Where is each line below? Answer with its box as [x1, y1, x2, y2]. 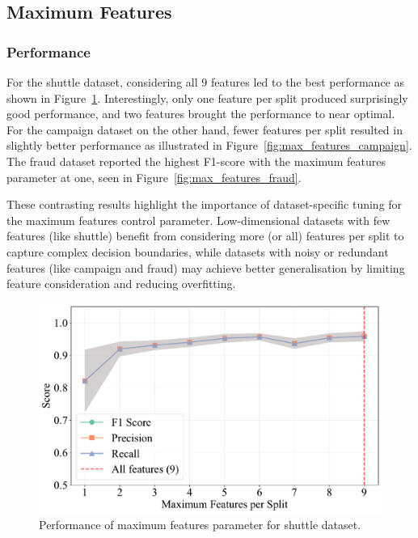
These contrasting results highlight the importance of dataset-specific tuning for [6, 196, 403, 213]
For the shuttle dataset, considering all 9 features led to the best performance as [6, 74, 405, 90]
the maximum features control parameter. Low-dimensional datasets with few [6, 211, 391, 228]
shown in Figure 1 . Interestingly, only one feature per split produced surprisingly [6, 89, 408, 106]
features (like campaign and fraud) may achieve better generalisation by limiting [6, 259, 405, 276]
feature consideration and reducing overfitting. [6, 275, 236, 292]
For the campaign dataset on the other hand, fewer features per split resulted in [6, 121, 403, 138]
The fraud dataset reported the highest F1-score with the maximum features [6, 152, 386, 169]
